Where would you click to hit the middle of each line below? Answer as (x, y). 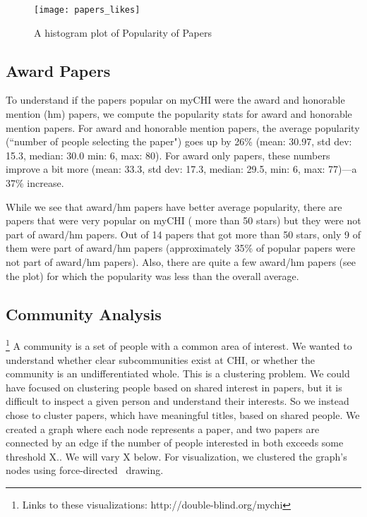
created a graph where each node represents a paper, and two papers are (163, 428)
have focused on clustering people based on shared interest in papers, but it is (174, 387)
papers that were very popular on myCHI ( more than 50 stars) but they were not (183, 220)
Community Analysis (84, 314)
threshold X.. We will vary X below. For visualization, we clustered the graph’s (176, 456)
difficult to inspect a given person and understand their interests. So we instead (178, 401)
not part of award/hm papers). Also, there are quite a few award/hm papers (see (181, 261)
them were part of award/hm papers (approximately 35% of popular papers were (181, 248)
